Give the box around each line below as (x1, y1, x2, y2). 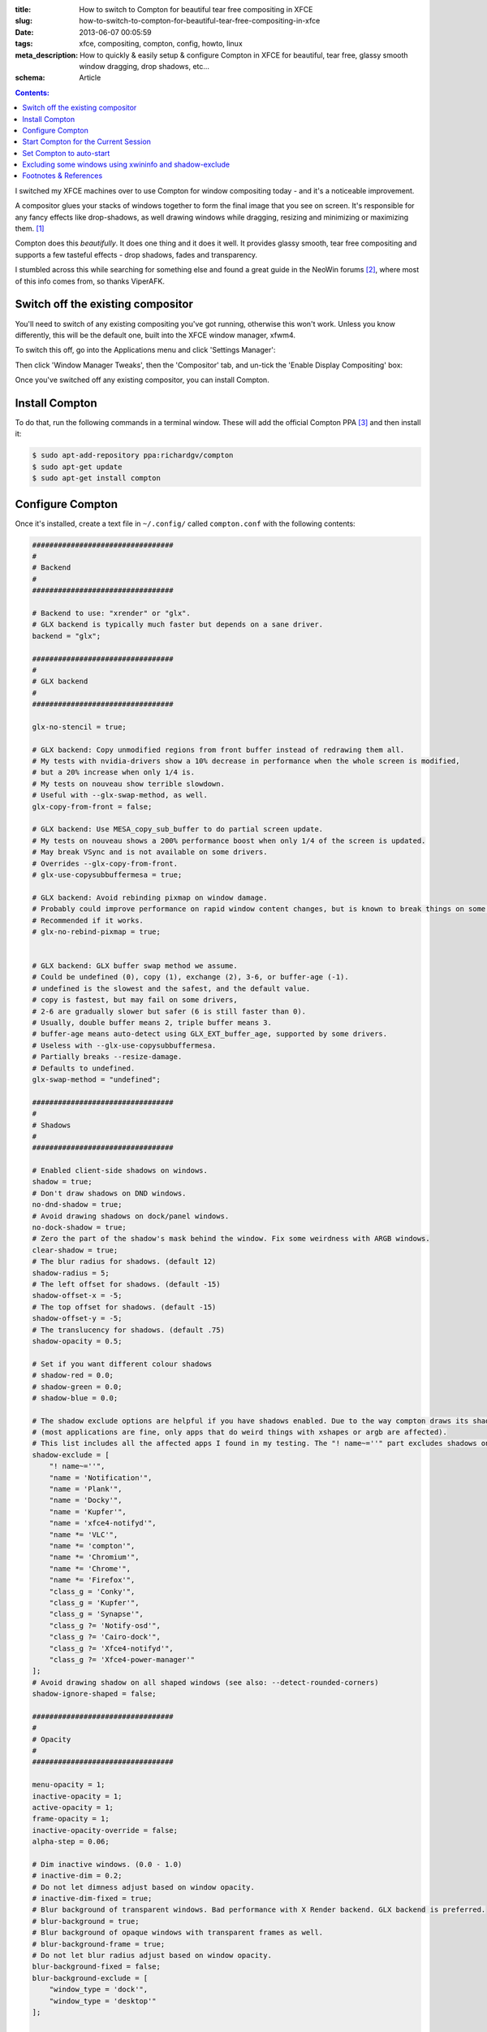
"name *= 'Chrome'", (49, 1564, 131, 1573)
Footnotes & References (22, 171, 103, 180)
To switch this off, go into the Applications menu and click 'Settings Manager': (15, 345, 276, 355)
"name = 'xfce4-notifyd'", (49, 1518, 157, 1528)
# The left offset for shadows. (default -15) (32, 1280, 221, 1288)
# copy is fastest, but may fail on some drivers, (32, 996, 239, 1005)
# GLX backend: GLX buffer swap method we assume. (32, 962, 239, 970)
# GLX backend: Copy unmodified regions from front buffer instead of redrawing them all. (32, 745, 405, 754)
